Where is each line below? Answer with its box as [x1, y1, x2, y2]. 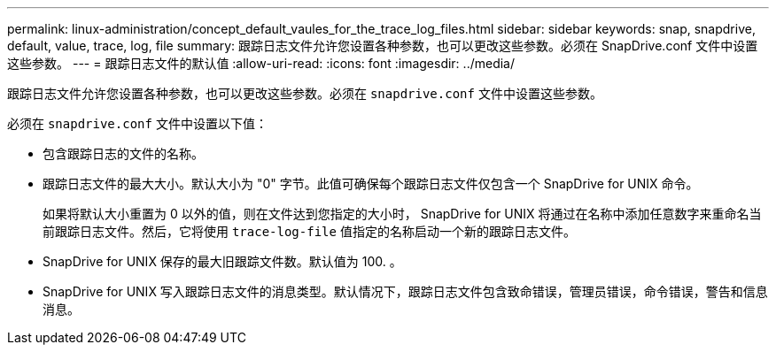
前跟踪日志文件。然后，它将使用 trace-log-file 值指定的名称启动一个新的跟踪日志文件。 [43, 224, 576, 239]
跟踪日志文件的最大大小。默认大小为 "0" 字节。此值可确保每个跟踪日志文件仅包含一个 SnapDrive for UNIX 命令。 [43, 176, 699, 191]
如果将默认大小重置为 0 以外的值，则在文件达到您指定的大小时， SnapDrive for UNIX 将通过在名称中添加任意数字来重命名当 [43, 206, 762, 221]
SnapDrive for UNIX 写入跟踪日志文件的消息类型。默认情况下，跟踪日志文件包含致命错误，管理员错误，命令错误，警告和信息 [43, 284, 768, 299]
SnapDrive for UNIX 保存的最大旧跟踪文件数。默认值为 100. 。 [43, 254, 402, 269]
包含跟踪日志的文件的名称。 [43, 146, 204, 161]
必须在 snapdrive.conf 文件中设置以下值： [7, 116, 268, 131]
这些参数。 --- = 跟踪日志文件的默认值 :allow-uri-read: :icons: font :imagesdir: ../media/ [7, 56, 516, 71]
